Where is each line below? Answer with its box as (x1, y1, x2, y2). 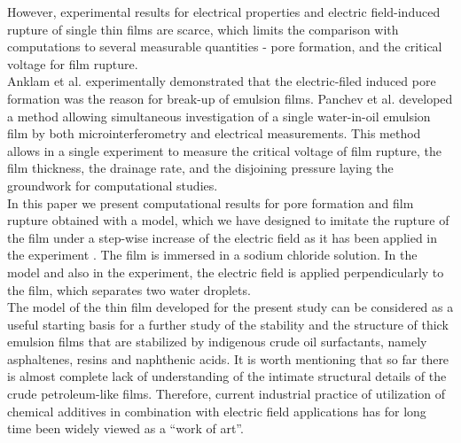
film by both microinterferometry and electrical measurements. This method (7, 124, 421, 143)
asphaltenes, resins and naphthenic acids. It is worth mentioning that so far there (7, 349, 449, 368)
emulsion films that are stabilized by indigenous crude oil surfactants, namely (7, 332, 427, 351)
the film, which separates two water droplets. (7, 280, 251, 299)
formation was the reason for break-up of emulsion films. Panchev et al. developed (7, 89, 453, 107)
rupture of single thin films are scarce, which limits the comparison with (7, 19, 399, 38)
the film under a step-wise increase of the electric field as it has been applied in (7, 228, 438, 246)
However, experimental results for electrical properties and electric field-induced (7, 3, 441, 20)
